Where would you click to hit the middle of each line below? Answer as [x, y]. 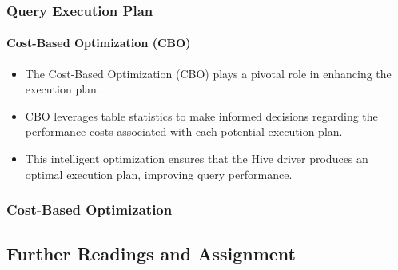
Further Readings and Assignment [151, 254]
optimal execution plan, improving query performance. [159, 174]
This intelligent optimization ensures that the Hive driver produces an [197, 159]
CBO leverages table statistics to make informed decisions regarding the [201, 115]
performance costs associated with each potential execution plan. [184, 131]
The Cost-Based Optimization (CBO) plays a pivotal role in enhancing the [208, 73]
